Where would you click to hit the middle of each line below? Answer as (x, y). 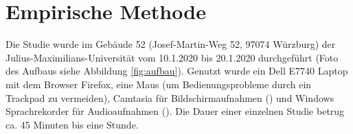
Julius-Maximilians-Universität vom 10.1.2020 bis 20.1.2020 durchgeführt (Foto (172, 57)
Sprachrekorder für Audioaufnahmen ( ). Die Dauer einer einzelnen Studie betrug (175, 111)
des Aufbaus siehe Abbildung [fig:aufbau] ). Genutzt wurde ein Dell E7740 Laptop (177, 71)
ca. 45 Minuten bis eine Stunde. (72, 124)
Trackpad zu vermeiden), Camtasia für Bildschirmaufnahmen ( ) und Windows (170, 97)
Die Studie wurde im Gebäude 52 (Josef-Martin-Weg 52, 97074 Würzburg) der (171, 44)
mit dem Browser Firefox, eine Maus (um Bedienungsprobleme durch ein (159, 84)
